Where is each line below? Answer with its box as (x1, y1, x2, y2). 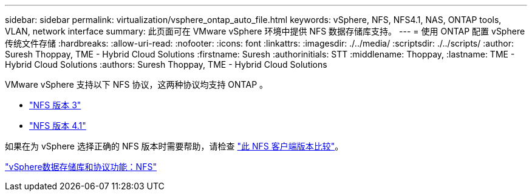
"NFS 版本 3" (29, 100, 81, 110)
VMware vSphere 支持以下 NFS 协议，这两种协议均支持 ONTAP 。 (5, 79, 268, 90)
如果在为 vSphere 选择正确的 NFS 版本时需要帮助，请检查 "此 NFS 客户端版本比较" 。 (5, 141, 344, 151)
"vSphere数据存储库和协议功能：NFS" (5, 162, 157, 172)
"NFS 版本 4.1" (29, 120, 86, 131)
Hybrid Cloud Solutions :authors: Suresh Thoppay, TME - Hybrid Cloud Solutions (5, 59, 327, 70)
